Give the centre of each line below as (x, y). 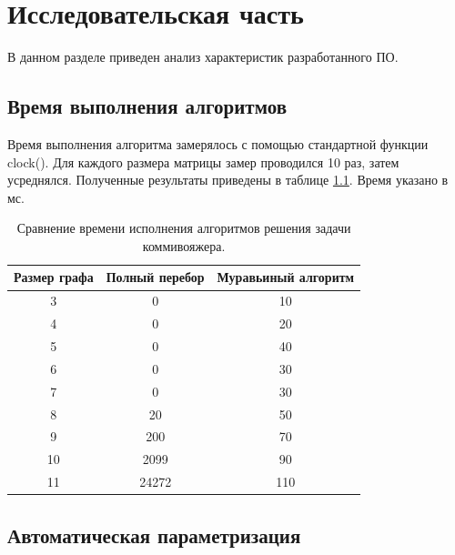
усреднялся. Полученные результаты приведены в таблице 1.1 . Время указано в (228, 180)
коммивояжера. (184, 245)
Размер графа (54, 277)
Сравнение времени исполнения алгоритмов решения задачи (184, 228)
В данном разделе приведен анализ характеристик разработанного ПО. (203, 57)
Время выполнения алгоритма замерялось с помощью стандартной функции (218, 143)
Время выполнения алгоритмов (147, 106)
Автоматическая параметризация (154, 535)
